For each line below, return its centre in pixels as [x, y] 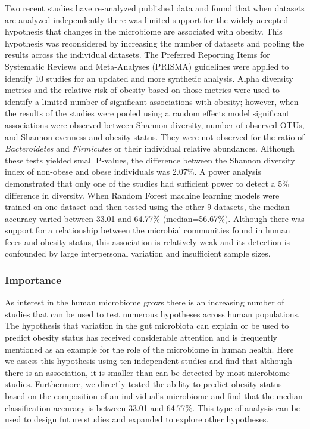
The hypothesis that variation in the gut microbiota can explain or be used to [147, 325]
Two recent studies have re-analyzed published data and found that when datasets [155, 8]
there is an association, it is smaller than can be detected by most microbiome [147, 372]
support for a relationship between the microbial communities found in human [148, 230]
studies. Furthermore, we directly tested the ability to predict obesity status [143, 384]
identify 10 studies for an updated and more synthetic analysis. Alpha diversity [149, 78]
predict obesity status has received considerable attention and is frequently [141, 337]
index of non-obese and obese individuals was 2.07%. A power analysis [133, 172]
